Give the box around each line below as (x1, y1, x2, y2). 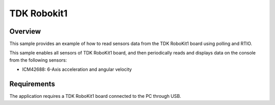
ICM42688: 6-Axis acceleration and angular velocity (22, 66, 132, 72)
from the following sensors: (9, 57, 67, 63)
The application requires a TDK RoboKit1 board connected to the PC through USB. (9, 93, 181, 99)
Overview (9, 27, 41, 36)
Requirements (9, 80, 56, 89)
